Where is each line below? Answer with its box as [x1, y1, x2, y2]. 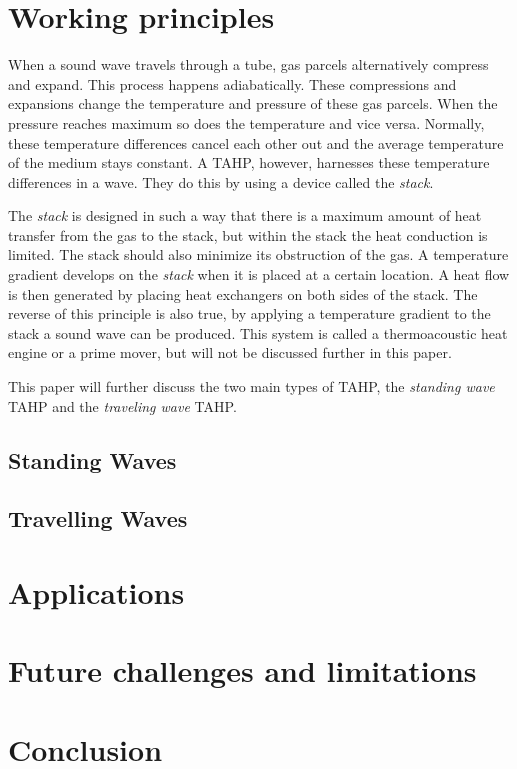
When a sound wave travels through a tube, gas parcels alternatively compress [8, 54, 489, 75]
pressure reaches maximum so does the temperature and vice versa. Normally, [8, 112, 485, 133]
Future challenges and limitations [8, 650, 477, 691]
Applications [8, 571, 185, 612]
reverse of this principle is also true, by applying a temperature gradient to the [8, 303, 491, 324]
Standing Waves [8, 444, 177, 475]
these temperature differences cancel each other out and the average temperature [8, 132, 504, 153]
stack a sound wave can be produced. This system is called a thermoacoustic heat [8, 322, 508, 343]
